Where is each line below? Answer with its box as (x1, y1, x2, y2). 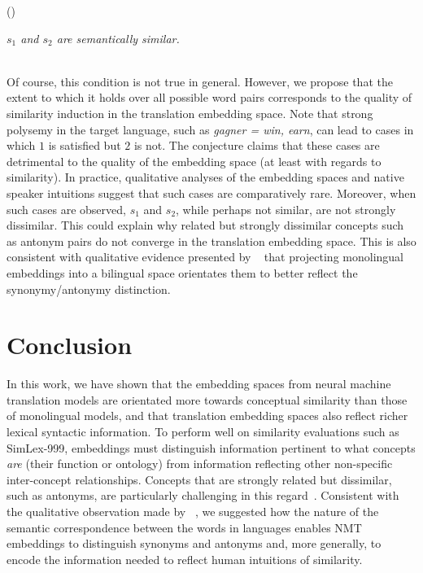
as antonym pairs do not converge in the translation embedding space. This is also (7, 232, 416, 249)
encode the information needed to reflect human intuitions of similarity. (7, 550, 363, 567)
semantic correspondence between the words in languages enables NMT (7, 518, 362, 536)
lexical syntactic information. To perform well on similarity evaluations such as (7, 423, 399, 440)
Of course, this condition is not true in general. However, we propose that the (7, 72, 393, 90)
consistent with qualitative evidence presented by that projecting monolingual (7, 248, 404, 265)
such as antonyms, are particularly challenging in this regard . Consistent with (7, 487, 399, 504)
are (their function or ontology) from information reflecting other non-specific (7, 455, 393, 472)
